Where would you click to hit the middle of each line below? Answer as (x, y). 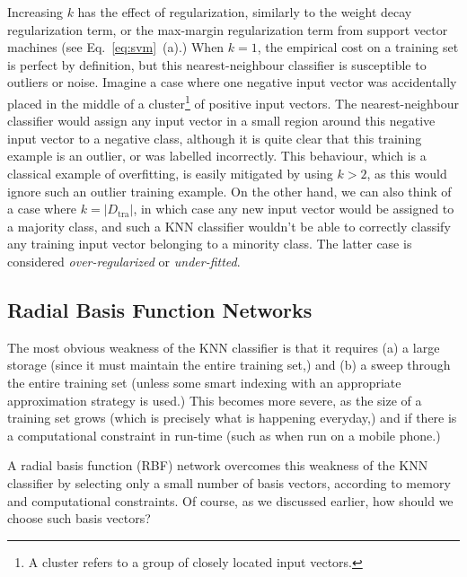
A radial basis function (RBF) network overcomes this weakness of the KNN (218, 465)
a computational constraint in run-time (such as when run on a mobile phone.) (224, 435)
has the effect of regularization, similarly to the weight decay (245, 12)
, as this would (407, 173)
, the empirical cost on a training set (358, 47)
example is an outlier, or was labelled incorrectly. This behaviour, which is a (217, 156)
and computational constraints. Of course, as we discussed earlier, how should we (230, 500)
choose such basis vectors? (79, 518)
